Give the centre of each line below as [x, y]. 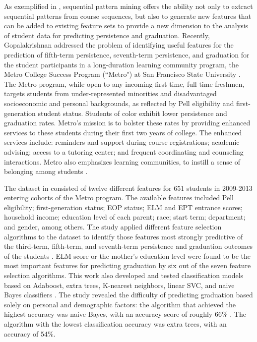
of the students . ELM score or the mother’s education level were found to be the [128, 256]
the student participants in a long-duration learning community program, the [121, 64]
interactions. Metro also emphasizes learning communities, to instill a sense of [122, 161]
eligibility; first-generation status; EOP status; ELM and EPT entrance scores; [123, 207]
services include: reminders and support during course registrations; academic [122, 142]
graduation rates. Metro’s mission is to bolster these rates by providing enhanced [127, 123]
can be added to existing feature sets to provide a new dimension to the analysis [126, 26]
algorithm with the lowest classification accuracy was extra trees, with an [115, 324]
